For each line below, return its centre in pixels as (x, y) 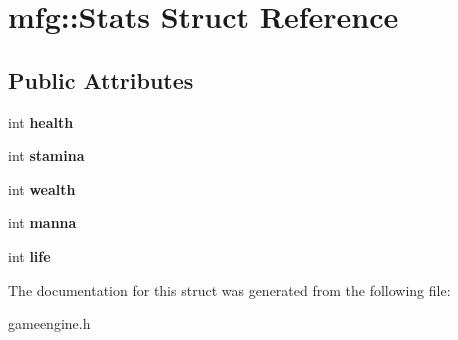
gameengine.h (49, 323)
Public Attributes (101, 79)
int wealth (42, 188)
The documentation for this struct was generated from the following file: (229, 289)
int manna (42, 222)
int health (41, 121)
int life (29, 255)
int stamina (46, 155)
